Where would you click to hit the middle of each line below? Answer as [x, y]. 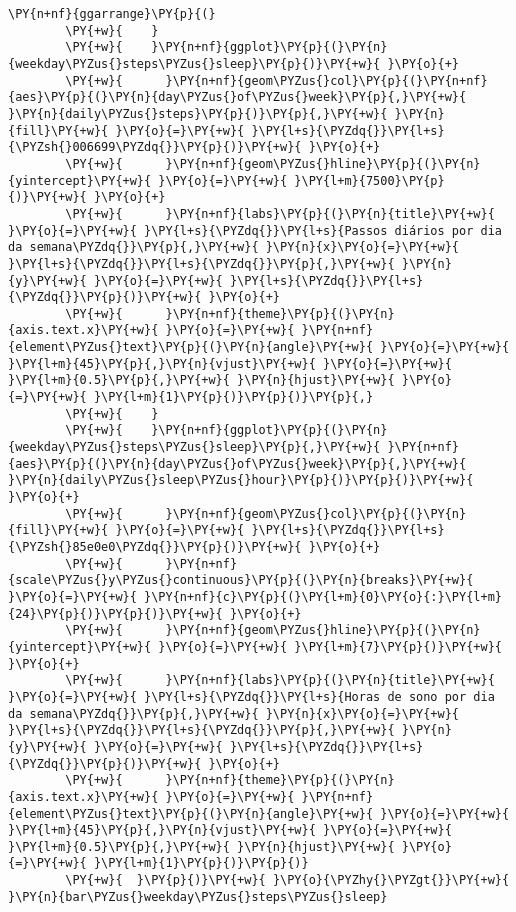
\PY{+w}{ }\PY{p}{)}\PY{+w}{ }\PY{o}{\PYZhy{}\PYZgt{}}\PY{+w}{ [287, 880]
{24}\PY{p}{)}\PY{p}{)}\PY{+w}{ [115, 613]
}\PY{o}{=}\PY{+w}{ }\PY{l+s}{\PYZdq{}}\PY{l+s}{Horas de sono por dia [251, 696]
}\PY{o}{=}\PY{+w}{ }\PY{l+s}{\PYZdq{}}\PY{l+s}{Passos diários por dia [255, 230]
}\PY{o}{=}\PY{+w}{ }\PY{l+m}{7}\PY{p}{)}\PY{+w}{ [330, 646]
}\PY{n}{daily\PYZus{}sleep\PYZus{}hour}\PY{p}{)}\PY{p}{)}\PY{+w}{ [241, 480]
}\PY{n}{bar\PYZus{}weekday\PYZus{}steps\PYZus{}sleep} [198, 896]
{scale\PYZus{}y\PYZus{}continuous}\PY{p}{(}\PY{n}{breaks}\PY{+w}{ [241, 580]
